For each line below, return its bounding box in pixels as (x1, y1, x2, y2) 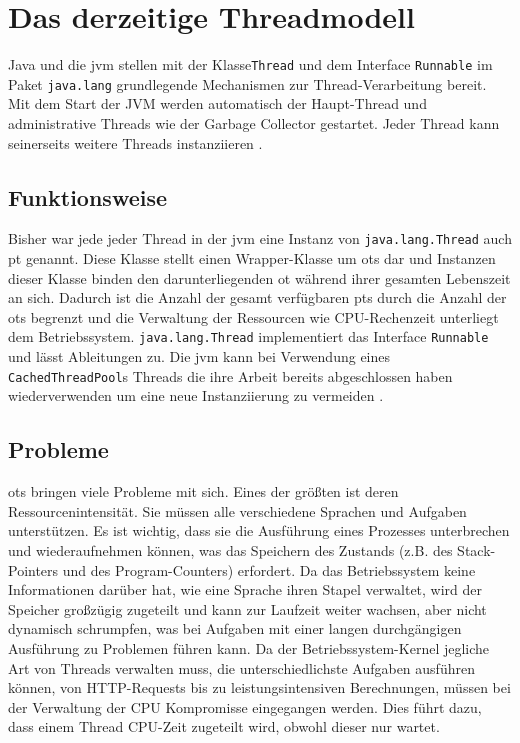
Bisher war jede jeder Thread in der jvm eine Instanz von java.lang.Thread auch (8, 228, 512, 249)
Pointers (8, 559, 59, 580)
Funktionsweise (8, 181, 168, 212)
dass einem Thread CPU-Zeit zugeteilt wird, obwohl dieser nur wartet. (8, 716, 440, 737)
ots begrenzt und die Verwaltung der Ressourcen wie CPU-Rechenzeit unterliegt (8, 306, 499, 327)
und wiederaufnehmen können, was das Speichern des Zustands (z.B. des (8, 539, 453, 560)
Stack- (457, 539, 496, 560)
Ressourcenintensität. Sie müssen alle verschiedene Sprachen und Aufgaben (8, 500, 467, 521)
